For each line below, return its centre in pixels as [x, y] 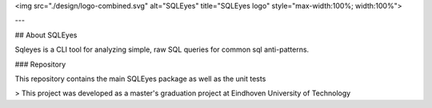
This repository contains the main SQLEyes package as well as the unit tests [140, 79]
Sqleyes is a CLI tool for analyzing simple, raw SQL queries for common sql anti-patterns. [162, 50]
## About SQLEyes [46, 35]
